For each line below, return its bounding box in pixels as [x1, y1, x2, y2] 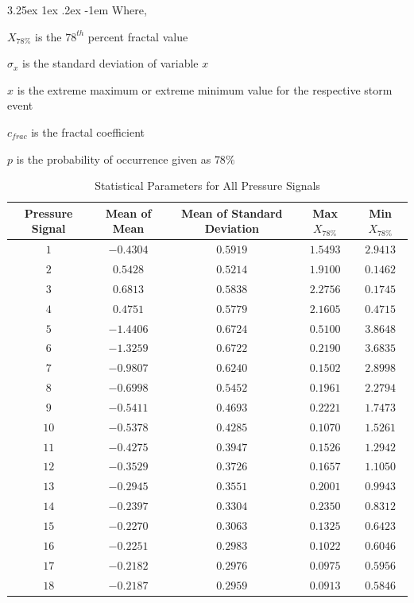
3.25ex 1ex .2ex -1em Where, [7, 2, 147, 17]
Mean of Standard [181, 204, 283, 221]
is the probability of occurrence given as [16, 150, 211, 167]
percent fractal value [87, 28, 188, 44]
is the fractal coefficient [31, 123, 145, 140]
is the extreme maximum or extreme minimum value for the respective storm [17, 81, 393, 98]
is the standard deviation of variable [22, 55, 199, 72]
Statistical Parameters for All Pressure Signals [95, 177, 320, 194]
